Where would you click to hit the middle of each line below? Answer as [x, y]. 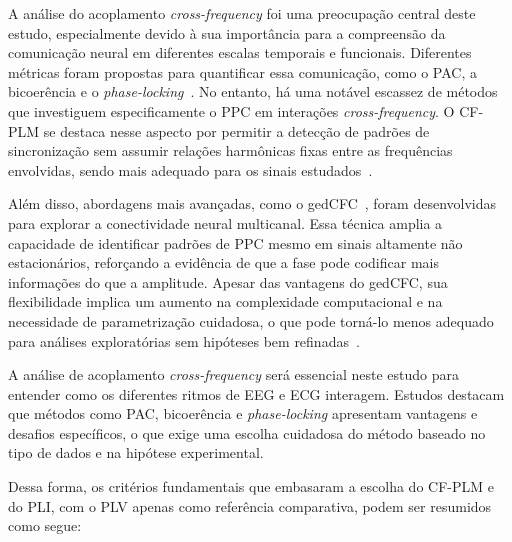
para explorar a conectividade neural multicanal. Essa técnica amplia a [225, 222]
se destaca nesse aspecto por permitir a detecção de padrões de [236, 130]
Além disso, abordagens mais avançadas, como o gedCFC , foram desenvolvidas [252, 203]
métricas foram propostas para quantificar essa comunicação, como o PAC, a [242, 71]
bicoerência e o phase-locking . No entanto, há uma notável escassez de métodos [253, 91]
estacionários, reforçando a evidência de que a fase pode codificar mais [223, 262]
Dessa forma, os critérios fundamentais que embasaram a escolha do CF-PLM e [251, 486]
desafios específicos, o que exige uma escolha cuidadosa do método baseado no [247, 432]
